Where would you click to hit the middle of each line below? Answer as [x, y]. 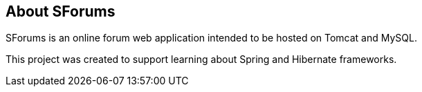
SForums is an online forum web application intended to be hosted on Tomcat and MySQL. [211, 38]
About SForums [61, 11]
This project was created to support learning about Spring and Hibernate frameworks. [201, 59]
